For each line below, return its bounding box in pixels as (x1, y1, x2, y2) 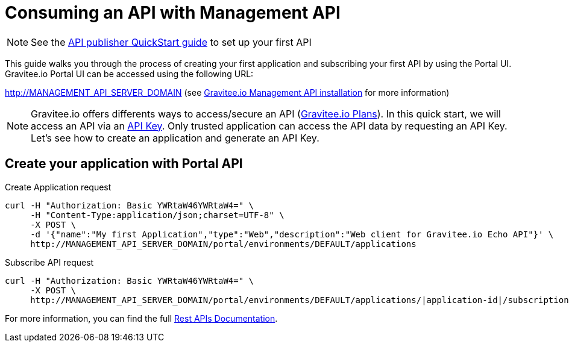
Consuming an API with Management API (5, 2, 341, 23)
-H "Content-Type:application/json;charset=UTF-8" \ (30, 210, 284, 220)
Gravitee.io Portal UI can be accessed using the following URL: (5, 68, 254, 79)
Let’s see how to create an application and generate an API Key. (31, 131, 319, 144)
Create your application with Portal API (5, 156, 243, 172)
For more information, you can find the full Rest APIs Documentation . (5, 313, 278, 324)
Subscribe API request (5, 257, 94, 267)
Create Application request (5, 181, 112, 192)
